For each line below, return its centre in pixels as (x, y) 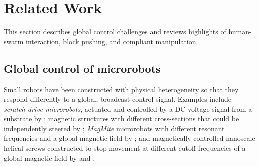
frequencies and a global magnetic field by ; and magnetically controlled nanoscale (129, 138)
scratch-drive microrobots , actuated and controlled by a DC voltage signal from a (128, 108)
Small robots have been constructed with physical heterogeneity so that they (121, 89)
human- (240, 32)
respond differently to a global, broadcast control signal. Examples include (118, 99)
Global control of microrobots (82, 68)
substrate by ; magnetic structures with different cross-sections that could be (122, 118)
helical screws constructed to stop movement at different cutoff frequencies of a (125, 148)
